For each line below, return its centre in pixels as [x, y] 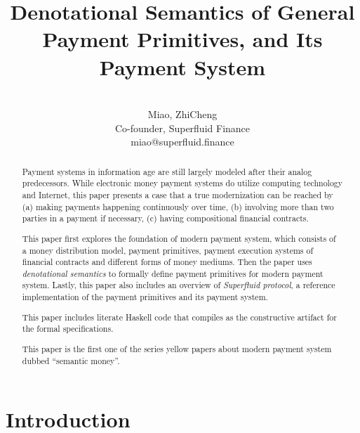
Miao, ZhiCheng [182, 114]
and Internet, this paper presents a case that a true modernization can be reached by [178, 194]
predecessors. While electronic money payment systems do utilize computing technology [182, 183]
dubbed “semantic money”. [71, 360]
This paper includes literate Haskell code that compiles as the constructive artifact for [179, 317]
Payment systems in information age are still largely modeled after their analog [167, 171]
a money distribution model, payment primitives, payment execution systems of [168, 250]
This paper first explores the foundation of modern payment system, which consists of [179, 238]
